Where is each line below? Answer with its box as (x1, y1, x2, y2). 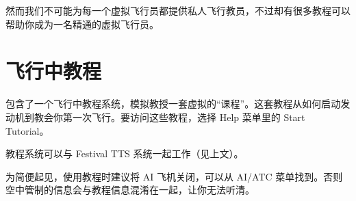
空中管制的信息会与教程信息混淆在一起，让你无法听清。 (5, 183, 255, 197)
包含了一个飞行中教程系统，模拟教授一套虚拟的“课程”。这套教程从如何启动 (5, 96, 341, 111)
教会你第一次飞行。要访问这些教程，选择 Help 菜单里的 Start (34, 109, 305, 124)
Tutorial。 (5, 123, 49, 137)
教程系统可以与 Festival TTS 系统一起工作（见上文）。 (5, 146, 244, 161)
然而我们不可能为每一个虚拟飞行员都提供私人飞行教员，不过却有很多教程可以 (5, 3, 351, 17)
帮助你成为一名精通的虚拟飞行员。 (5, 16, 159, 31)
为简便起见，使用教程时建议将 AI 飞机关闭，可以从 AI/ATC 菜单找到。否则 (5, 169, 343, 183)
